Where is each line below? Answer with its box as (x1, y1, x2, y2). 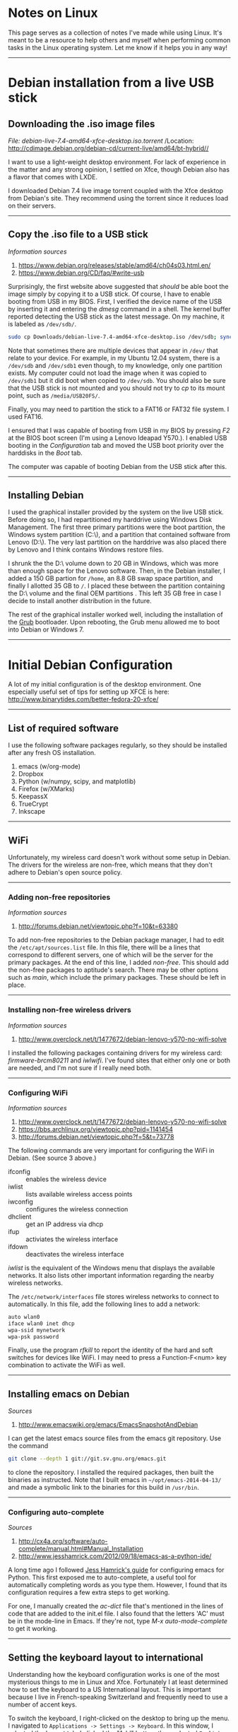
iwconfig (8, 1197, 34, 1206)
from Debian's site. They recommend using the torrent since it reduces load (8, 194, 229, 202)
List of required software (8, 722, 119, 734)
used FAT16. (8, 412, 43, 421)
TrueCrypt (18, 800, 49, 808)
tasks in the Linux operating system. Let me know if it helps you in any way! (8, 43, 228, 52)
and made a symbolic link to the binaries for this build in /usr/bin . (8, 1483, 200, 1492)
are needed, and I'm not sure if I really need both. (8, 1063, 152, 1072)
